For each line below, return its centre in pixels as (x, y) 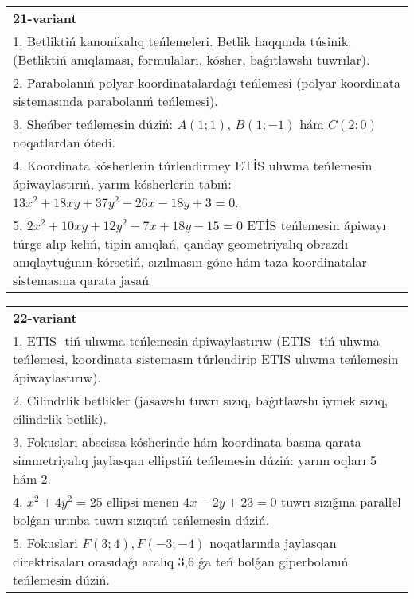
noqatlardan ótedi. (64, 142)
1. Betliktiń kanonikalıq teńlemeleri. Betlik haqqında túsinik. (182, 41)
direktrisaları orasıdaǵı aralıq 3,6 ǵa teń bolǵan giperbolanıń (181, 561)
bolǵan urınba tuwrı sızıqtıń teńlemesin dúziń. (141, 520)
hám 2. (32, 478)
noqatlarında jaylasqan (273, 543)
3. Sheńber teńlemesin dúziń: (93, 124)
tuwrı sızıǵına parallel (341, 501)
